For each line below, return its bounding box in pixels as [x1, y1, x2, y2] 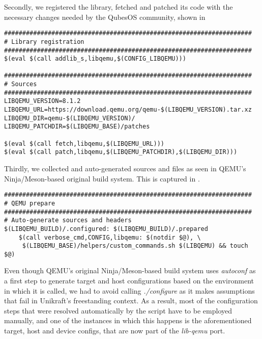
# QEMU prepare [4, 199, 55, 207]
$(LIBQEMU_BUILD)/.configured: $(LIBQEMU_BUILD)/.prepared [4, 225, 208, 232]
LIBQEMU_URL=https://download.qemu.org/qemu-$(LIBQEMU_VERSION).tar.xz [4, 106, 252, 114]
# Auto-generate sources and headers [4, 217, 132, 224]
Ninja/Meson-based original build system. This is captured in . [4, 173, 200, 184]
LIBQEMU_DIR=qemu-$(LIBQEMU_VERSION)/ [4, 114, 135, 122]
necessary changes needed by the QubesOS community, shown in [4, 11, 206, 22]
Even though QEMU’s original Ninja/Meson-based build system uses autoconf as [4, 265, 256, 276]
